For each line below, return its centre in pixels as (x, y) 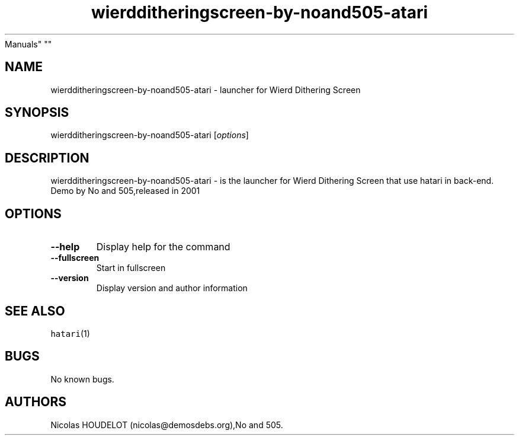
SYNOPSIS (37, 113)
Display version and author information (172, 288)
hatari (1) (70, 333)
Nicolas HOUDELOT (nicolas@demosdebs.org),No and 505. (167, 425)
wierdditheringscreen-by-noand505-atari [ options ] (150, 135)
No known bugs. (82, 379)
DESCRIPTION (47, 158)
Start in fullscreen (131, 268)
